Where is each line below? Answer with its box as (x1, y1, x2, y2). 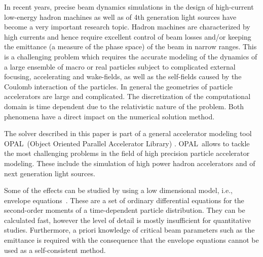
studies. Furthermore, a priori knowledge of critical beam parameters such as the (4, 224, 255, 235)
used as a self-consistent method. (4, 244, 106, 255)
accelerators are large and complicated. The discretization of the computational (4, 91, 251, 102)
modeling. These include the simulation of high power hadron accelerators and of (4, 157, 255, 168)
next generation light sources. (4, 168, 95, 178)
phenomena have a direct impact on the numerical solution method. (4, 111, 215, 121)
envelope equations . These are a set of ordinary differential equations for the (4, 195, 244, 205)
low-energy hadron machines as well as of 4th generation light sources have (4, 11, 237, 22)
